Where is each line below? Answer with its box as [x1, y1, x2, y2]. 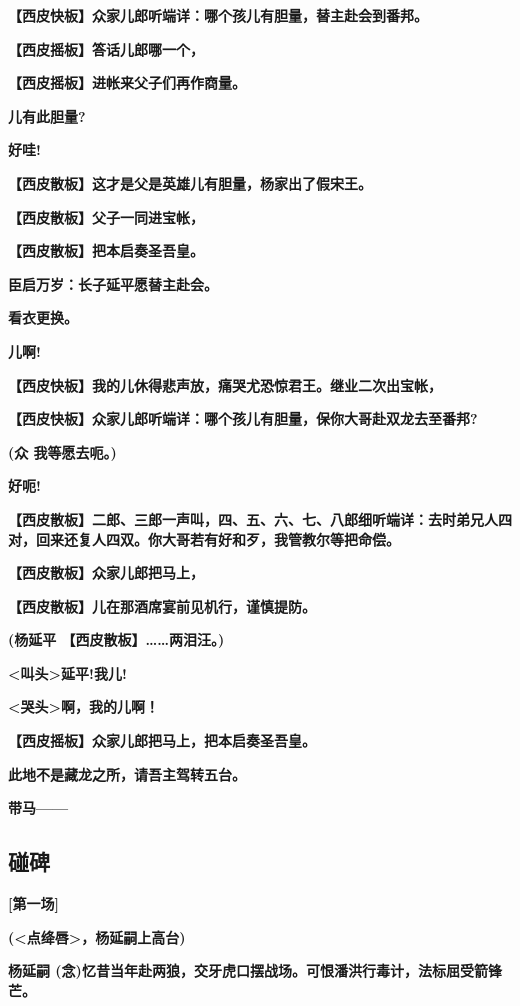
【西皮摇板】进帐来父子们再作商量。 [8, 72, 246, 93]
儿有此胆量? [8, 105, 86, 126]
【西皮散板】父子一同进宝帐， [8, 206, 204, 227]
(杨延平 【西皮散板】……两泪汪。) [8, 629, 225, 650]
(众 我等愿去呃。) [8, 441, 117, 462]
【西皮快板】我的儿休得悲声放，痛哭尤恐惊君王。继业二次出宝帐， [8, 374, 442, 395]
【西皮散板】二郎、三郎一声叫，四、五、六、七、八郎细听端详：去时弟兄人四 [8, 508, 512, 529]
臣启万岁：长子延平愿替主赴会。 [8, 273, 218, 294]
